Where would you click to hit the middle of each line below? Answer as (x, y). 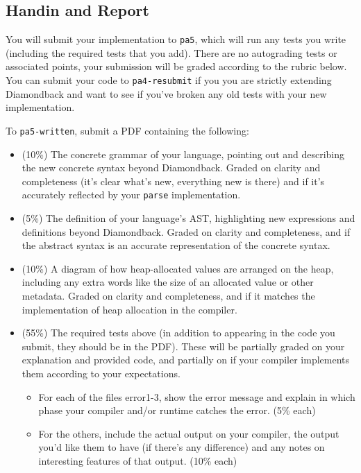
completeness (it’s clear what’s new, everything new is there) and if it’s (173, 181)
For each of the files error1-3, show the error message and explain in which (197, 396)
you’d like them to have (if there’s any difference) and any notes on (182, 447)
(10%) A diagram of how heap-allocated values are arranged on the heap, (178, 268)
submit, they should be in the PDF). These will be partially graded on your (183, 346)
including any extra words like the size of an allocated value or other (168, 282)
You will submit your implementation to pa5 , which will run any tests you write (176, 39)
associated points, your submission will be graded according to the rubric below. (176, 66)
